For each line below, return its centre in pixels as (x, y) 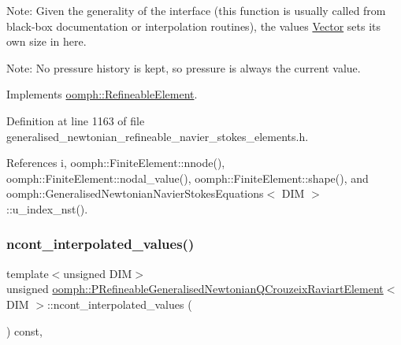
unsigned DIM (98, 273)
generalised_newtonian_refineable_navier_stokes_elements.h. (158, 136)
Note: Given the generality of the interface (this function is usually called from (196, 10)
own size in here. (46, 41)
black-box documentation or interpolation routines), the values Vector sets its (194, 26)
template (28, 273)
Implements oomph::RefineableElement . (102, 94)
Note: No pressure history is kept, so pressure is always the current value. (184, 67)
